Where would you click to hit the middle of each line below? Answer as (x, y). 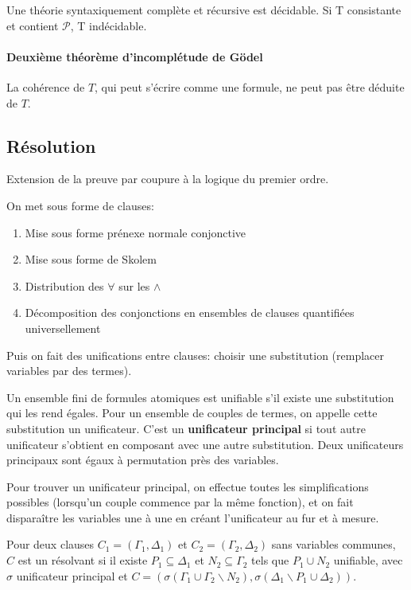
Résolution (51, 145)
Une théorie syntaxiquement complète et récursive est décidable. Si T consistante (204, 10)
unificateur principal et (72, 575)
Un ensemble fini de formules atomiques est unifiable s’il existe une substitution (200, 397)
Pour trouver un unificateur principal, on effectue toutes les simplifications (188, 486)
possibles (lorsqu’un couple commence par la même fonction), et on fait (180, 502)
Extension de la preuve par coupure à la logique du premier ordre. (168, 179)
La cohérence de (46, 86)
